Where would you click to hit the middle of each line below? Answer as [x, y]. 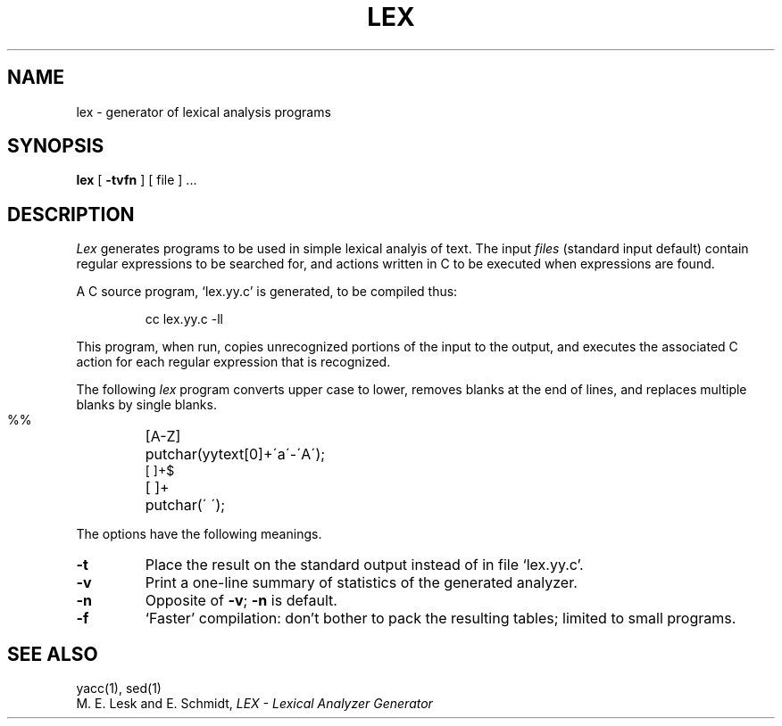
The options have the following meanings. [199, 534]
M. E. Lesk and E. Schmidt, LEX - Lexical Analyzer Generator [254, 704]
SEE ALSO [53, 654]
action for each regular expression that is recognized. [233, 362]
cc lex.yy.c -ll [184, 319]
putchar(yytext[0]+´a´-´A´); [235, 454]
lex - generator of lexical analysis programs [204, 111]
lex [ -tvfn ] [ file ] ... [137, 180]
